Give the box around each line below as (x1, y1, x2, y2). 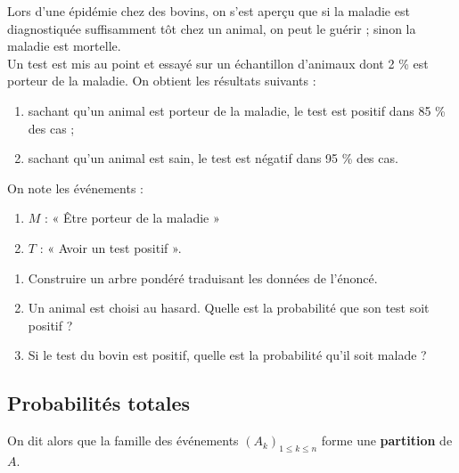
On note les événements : (7, 178, 143, 197)
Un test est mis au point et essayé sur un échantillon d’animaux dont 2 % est (7, 53, 429, 72)
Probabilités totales (7, 389, 191, 417)
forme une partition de (321, 431, 453, 450)
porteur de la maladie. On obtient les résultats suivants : (7, 71, 316, 90)
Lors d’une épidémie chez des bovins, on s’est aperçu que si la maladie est (7, 2, 410, 20)
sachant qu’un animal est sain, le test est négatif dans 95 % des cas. (28, 149, 398, 167)
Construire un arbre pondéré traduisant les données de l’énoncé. (28, 268, 378, 287)
